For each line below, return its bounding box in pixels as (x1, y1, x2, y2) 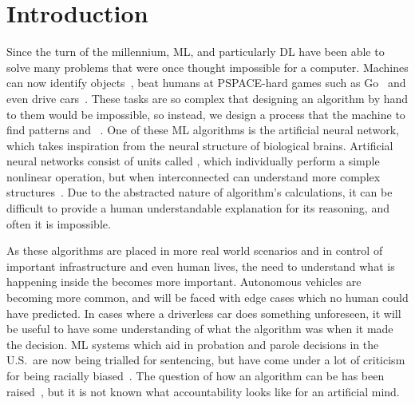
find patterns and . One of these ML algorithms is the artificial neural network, (6, 121, 399, 138)
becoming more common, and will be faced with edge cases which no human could (6, 289, 409, 306)
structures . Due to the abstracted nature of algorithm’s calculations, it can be (6, 184, 393, 201)
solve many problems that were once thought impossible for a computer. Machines (6, 58, 409, 75)
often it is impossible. (6, 215, 111, 232)
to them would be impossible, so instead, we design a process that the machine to (6, 105, 405, 122)
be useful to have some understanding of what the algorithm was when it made (6, 320, 393, 337)
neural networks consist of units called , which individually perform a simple (6, 153, 380, 169)
